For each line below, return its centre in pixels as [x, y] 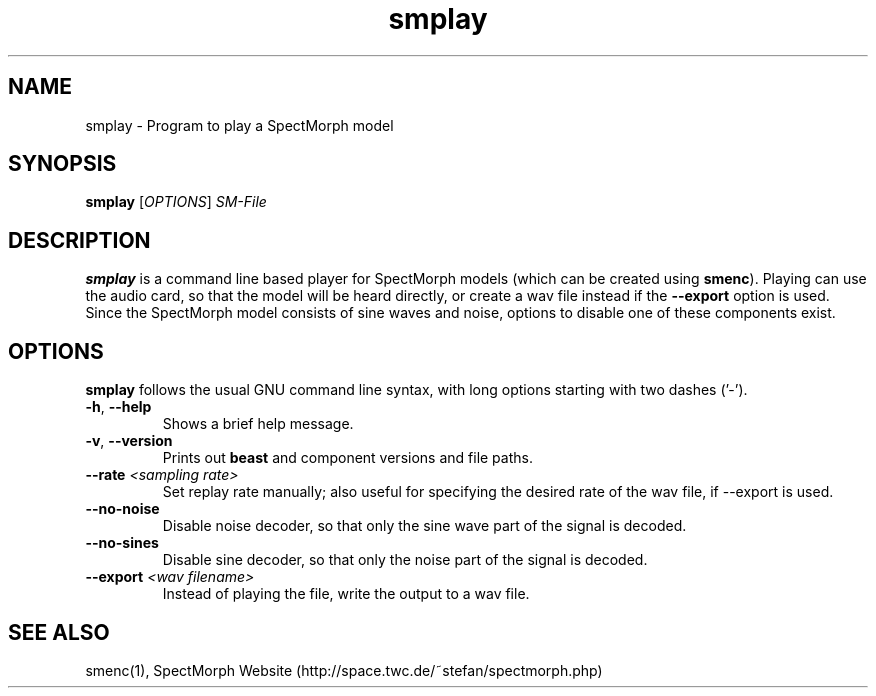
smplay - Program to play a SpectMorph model [239, 125]
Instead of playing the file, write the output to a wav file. [346, 594]
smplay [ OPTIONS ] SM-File [176, 202]
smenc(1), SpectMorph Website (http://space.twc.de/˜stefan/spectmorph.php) [344, 670]
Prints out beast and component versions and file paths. [347, 458]
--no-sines [122, 543]
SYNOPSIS [62, 164]
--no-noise [122, 509]
